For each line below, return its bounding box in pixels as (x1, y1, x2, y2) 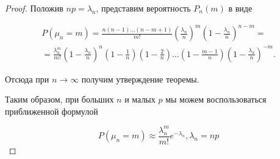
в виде (228, 2, 253, 14)
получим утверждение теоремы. (81, 72, 199, 85)
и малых (124, 93, 156, 106)
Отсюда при (5, 72, 49, 85)
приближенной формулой (5, 104, 98, 117)
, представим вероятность (96, 2, 191, 14)
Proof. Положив (5, 2, 63, 14)
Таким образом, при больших (5, 93, 114, 106)
